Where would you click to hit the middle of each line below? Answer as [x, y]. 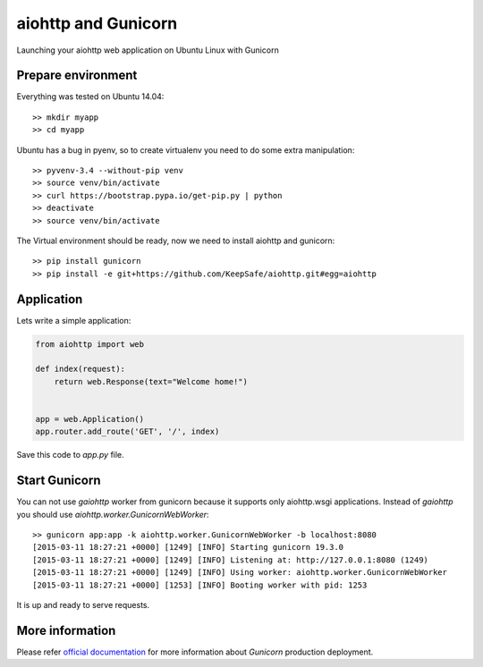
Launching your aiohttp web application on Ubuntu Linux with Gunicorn [148, 50]
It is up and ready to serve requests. [83, 605]
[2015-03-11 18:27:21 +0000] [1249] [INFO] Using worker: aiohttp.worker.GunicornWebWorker [240, 573]
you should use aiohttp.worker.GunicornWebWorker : [113, 514]
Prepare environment [77, 76]
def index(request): [80, 369]
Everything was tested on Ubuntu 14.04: [90, 97]
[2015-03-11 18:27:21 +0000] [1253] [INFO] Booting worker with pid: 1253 [200, 585]
